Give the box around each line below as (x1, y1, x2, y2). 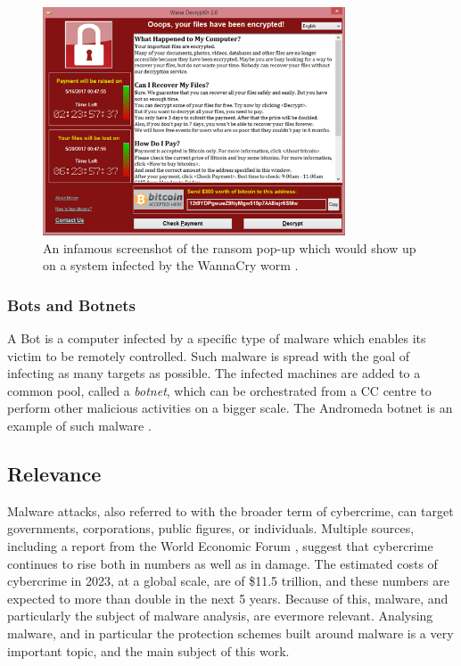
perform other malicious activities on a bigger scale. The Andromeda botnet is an (7, 399, 453, 417)
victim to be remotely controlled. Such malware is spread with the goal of (7, 346, 410, 365)
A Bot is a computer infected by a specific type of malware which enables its (7, 329, 426, 348)
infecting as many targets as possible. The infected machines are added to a (7, 364, 421, 382)
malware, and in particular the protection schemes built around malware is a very (7, 624, 454, 642)
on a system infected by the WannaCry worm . (43, 256, 299, 275)
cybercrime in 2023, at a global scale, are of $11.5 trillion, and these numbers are (7, 571, 449, 590)
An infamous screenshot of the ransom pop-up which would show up (43, 238, 416, 257)
